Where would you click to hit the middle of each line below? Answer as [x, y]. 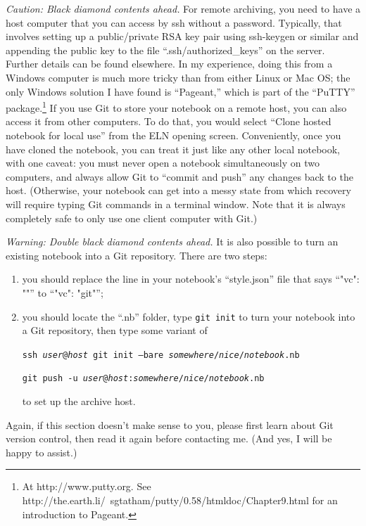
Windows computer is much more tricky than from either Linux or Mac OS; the [178, 77]
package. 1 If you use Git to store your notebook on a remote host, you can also [176, 107]
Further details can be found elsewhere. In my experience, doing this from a [169, 64]
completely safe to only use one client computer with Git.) [132, 218]
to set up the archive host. [79, 401]
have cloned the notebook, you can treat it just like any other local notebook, [173, 149]
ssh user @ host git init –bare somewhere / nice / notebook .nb [161, 355]
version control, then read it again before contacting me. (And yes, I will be [169, 438]
